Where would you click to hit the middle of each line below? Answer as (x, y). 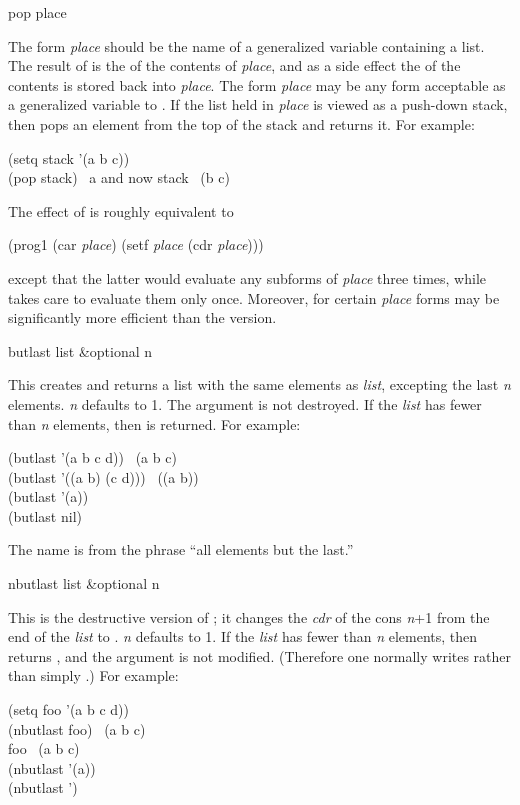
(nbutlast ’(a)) (52, 767)
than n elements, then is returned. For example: (154, 423)
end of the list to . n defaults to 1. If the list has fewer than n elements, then (243, 636)
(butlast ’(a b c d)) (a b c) (92, 457)
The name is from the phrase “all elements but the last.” (181, 549)
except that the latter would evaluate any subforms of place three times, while (247, 277)
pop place (37, 12)
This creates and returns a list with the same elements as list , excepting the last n (259, 384)
